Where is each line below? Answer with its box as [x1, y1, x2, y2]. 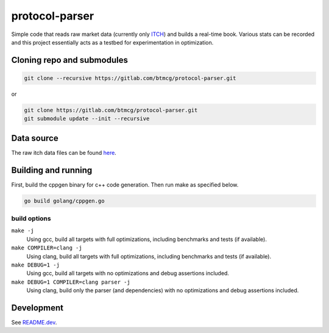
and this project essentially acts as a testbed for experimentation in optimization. [11, 38, 214, 46]
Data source [11, 133, 58, 143]
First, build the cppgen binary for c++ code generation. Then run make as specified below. [11, 181, 239, 188]
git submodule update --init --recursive [24, 115, 150, 122]
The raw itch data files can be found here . [11, 149, 117, 156]
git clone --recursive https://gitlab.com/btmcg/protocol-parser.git [24, 74, 236, 82]
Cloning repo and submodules [11, 55, 128, 65]
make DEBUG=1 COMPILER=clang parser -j [11, 278, 130, 285]
